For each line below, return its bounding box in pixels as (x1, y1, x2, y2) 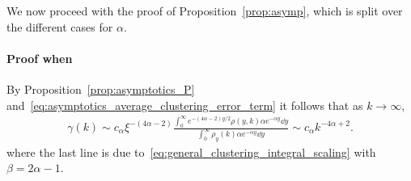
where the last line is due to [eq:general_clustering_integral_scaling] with (6, 143, 376, 160)
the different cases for (6, 18, 113, 35)
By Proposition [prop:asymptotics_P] (6, 80, 195, 97)
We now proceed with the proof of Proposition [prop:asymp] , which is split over (6, 2, 403, 19)
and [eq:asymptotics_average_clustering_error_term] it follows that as (6, 96, 363, 113)
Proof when (6, 49, 73, 66)
